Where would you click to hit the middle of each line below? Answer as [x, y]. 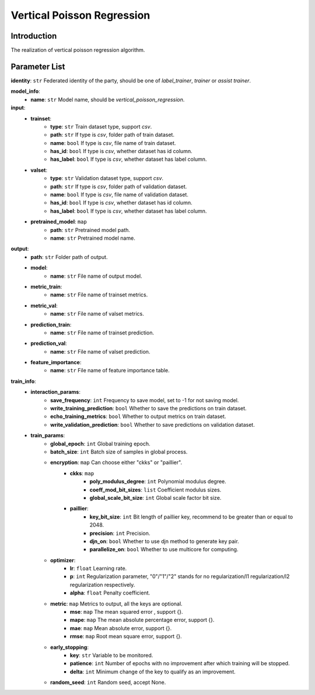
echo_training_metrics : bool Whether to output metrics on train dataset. [138, 416]
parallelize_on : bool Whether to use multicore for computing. [164, 549]
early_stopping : [69, 647]
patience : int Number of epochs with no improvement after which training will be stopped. [180, 663]
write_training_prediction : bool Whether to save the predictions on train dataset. [149, 409]
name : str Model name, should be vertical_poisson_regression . [108, 99]
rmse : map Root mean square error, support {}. [126, 637]
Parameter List [38, 66]
